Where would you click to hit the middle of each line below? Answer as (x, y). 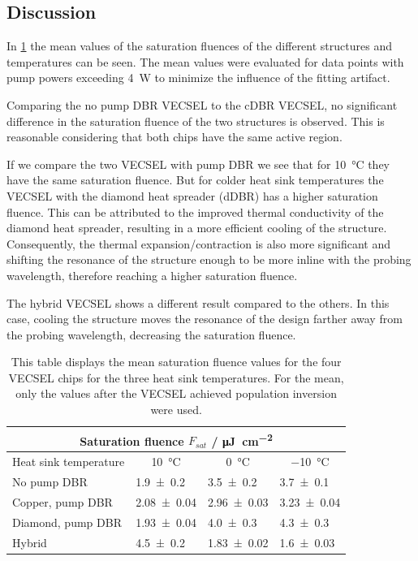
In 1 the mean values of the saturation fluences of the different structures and (199, 46)
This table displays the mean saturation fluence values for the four (176, 362)
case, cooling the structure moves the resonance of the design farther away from (205, 319)
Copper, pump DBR (62, 501)
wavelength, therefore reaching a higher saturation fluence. (152, 275)
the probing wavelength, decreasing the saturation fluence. (151, 334)
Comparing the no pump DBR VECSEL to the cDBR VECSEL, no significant (202, 104)
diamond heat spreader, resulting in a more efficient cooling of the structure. (197, 228)
